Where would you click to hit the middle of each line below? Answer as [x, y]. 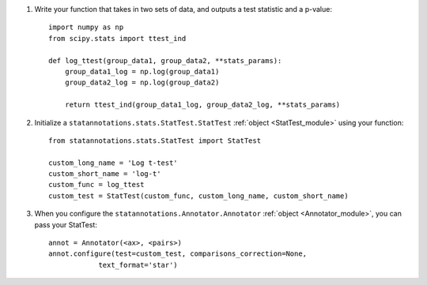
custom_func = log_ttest [96, 185]
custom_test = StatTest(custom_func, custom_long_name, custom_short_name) [198, 196]
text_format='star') [138, 265]
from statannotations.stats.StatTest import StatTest [155, 141]
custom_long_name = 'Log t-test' [113, 163]
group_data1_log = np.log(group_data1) [142, 71]
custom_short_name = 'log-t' [105, 174]
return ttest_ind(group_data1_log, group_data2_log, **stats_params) [202, 105]
